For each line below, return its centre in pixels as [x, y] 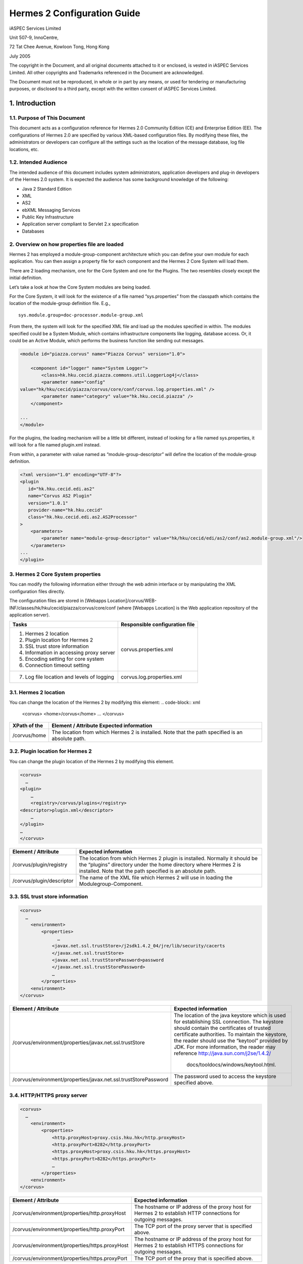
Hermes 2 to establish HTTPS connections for [189, 1245]
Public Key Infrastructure [48, 217]
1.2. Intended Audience [38, 162]
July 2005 [20, 56]
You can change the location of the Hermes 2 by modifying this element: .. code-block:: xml [105, 702]
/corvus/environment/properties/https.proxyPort [70, 1258]
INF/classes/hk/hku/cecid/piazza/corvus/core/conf [63, 608]
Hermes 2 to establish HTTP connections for [187, 1213]
